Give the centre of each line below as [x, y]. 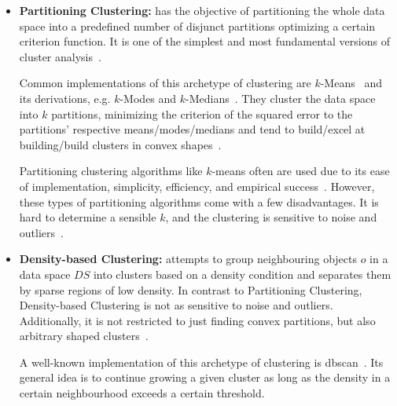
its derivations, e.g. [65, 98]
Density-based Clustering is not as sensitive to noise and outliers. [176, 305]
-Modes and [148, 98]
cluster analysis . [60, 56]
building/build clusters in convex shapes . [120, 144]
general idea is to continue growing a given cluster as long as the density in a [205, 377]
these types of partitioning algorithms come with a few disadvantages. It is [199, 201]
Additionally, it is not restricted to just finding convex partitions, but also [197, 320]
